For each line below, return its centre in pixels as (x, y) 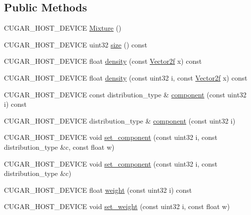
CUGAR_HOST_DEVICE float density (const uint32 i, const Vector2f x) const (126, 77)
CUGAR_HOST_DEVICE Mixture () (63, 28)
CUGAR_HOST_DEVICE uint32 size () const (76, 44)
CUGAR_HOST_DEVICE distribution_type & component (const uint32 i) (120, 120)
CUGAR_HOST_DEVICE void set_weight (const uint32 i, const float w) (117, 206)
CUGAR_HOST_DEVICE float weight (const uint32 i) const (98, 190)
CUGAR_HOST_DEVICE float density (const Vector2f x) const (103, 61)
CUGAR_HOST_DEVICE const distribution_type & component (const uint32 (125, 94)
